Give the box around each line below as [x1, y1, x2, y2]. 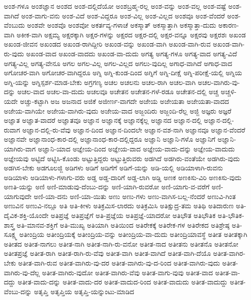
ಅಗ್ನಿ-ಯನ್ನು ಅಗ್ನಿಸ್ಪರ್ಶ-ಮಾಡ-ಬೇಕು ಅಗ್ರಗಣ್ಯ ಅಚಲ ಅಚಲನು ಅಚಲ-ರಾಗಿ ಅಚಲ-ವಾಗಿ [4, 77, 196, 87]
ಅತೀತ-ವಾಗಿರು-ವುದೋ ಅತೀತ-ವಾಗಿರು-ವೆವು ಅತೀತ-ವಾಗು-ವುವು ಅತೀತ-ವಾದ [42, 267, 213, 277]
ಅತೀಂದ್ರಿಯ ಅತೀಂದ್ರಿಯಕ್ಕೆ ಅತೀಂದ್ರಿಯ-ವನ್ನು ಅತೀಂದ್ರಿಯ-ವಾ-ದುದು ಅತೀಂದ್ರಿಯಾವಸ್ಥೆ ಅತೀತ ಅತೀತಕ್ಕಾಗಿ [19, 229, 248, 239]
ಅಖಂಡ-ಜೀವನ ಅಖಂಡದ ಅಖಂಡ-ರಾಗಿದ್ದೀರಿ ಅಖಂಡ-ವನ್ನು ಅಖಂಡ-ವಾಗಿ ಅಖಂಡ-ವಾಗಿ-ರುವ [4, 39, 211, 49]
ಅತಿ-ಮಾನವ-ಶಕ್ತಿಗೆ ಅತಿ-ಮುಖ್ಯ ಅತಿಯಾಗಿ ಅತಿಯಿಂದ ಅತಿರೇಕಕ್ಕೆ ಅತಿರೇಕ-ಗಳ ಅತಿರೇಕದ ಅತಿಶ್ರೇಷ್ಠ [16, 219, 230, 230]
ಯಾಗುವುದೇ [4, 191, 32, 201]
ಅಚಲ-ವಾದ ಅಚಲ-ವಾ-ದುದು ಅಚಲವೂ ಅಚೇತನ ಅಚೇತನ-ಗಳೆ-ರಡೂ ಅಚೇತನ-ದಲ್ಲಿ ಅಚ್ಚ [17, 86, 219, 97]
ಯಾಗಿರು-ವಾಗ [4, 143, 36, 153]
